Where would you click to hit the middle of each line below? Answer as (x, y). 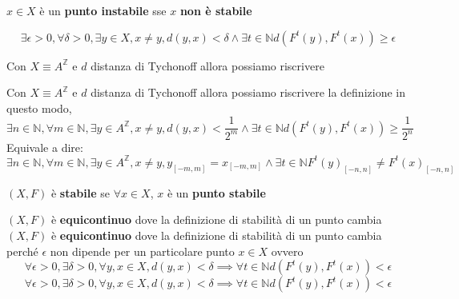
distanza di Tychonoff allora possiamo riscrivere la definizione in (248, 92)
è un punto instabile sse (103, 10)
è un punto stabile (216, 192)
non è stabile (216, 10)
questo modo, (39, 108)
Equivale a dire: (45, 147)
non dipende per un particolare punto (142, 251)
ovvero (287, 251)
